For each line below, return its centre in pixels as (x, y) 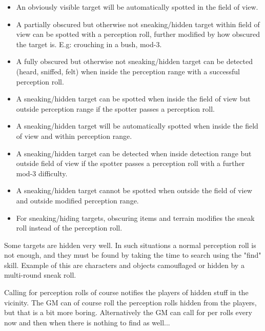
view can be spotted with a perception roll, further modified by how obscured (138, 34)
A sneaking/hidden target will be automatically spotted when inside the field (137, 126)
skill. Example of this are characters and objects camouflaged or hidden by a (124, 265)
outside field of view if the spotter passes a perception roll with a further (130, 163)
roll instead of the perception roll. (69, 228)
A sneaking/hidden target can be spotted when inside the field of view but (133, 99)
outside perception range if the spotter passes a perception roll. (115, 108)
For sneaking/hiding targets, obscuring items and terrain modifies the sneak (135, 218)
